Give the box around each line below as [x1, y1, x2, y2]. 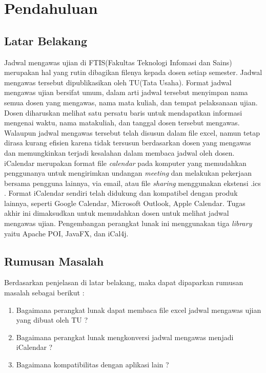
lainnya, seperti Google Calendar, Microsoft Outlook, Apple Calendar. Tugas [4, 197, 245, 208]
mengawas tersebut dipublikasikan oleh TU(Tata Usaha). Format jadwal [4, 77, 232, 87]
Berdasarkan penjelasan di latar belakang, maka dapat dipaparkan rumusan [4, 277, 243, 288]
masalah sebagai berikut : [4, 287, 85, 298]
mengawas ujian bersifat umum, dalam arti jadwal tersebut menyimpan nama [4, 87, 248, 98]
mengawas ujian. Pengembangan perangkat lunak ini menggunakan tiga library [4, 218, 252, 229]
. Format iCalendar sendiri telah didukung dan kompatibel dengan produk [4, 188, 238, 198]
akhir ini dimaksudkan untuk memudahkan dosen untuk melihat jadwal [4, 208, 229, 218]
